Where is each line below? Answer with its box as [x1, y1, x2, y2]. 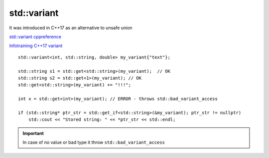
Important [22, 130, 44, 136]
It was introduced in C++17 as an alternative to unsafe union [9, 25, 133, 31]
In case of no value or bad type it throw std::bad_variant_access [22, 139, 165, 146]
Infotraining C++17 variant [9, 43, 63, 49]
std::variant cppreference [9, 34, 62, 40]
